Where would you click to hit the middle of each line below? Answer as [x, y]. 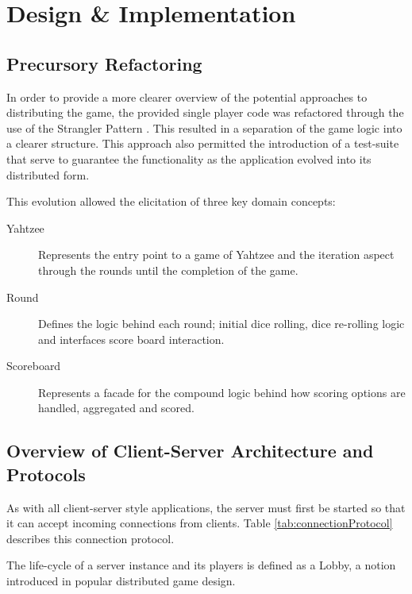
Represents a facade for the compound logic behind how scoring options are [222, 392]
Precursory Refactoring [104, 63]
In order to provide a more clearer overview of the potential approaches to [187, 96]
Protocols [46, 474]
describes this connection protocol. [90, 538]
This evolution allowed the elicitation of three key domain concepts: [171, 201]
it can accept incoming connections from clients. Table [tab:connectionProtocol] [200, 523]
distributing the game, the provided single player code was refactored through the [205, 112]
